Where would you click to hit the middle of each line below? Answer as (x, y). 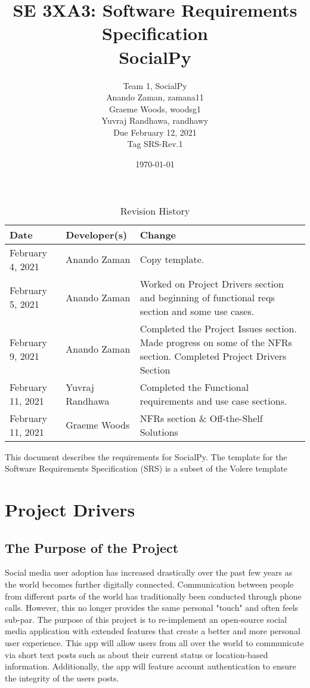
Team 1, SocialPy (155, 85)
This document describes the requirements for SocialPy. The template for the (146, 456)
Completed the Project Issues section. (218, 328)
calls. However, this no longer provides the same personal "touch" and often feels (152, 608)
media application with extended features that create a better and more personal (153, 631)
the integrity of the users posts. (62, 678)
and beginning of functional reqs (207, 297)
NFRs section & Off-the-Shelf (201, 418)
